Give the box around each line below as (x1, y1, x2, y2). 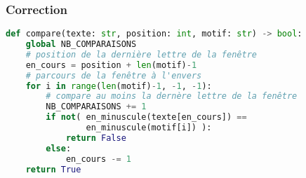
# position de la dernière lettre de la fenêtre (25, 49, 257, 60)
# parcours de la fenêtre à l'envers (25, 70, 202, 81)
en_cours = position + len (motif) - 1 (25, 60, 197, 70)
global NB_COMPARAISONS (25, 39, 137, 50)
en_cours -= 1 (65, 153, 132, 164)
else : (46, 143, 72, 153)
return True (25, 164, 81, 174)
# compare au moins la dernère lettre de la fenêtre (46, 91, 298, 102)
